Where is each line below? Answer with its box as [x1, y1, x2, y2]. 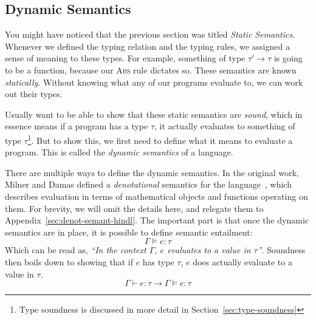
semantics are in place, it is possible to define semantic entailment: [5, 225, 253, 238]
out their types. [5, 87, 63, 100]
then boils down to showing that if [5, 255, 133, 268]
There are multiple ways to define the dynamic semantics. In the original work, [5, 166, 299, 179]
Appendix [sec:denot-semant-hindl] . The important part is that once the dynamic [5, 214, 309, 226]
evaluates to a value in [167, 243, 251, 256]
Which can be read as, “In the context [5, 243, 146, 256]
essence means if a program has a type [5, 120, 148, 132]
